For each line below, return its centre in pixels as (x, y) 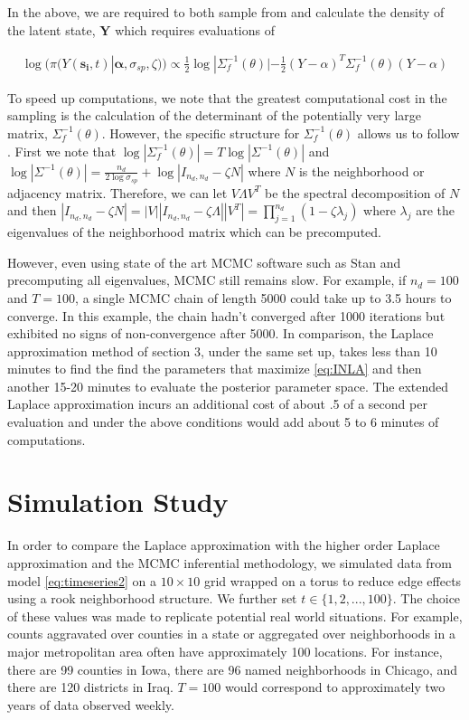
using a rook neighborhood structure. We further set (152, 598)
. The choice (427, 598)
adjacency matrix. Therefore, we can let (117, 192)
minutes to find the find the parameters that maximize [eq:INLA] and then (215, 369)
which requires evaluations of (195, 29)
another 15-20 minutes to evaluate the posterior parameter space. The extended (228, 386)
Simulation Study (118, 502)
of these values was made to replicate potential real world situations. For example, (235, 616)
